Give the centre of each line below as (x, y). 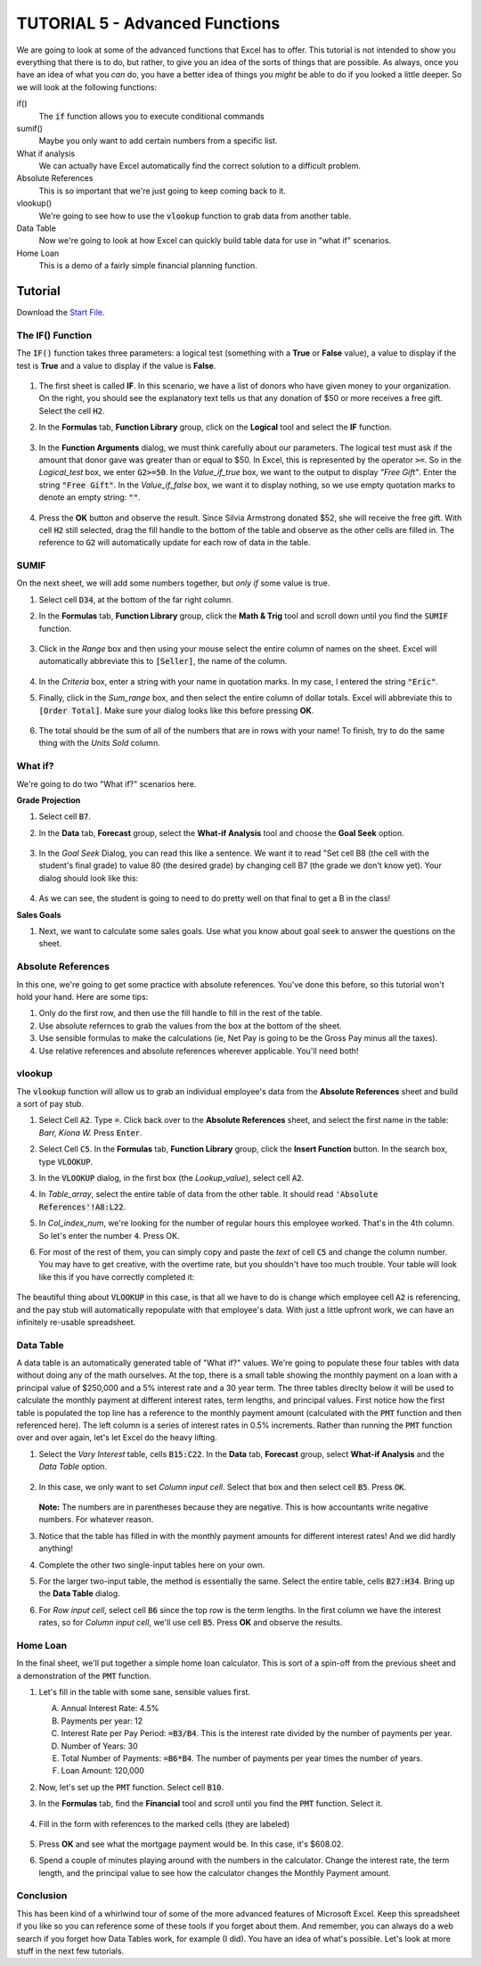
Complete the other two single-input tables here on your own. (152, 1565)
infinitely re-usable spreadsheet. (76, 1322)
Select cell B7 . (65, 816)
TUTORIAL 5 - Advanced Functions (148, 23)
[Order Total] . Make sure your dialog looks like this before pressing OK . (176, 710)
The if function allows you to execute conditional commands (151, 116)
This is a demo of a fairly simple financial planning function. (148, 266)
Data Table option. (73, 1467)
